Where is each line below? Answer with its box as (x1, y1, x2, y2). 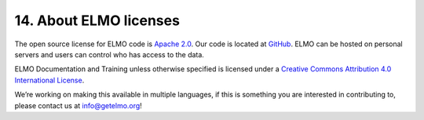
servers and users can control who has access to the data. (14, 49, 204, 59)
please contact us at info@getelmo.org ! (14, 100, 143, 110)
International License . (14, 75, 85, 85)
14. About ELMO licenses (14, 12, 181, 29)
